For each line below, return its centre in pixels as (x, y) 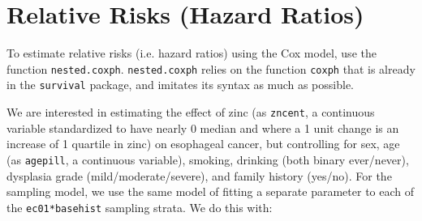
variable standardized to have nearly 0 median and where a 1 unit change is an (203, 127)
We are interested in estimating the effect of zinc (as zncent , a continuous (191, 112)
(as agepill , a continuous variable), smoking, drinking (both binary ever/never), (208, 159)
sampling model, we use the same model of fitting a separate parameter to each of (211, 191)
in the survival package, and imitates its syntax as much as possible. (181, 85)
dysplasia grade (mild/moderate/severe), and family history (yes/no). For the (199, 175)
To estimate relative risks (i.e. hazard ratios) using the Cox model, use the (192, 53)
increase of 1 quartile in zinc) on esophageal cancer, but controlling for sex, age (203, 144)
